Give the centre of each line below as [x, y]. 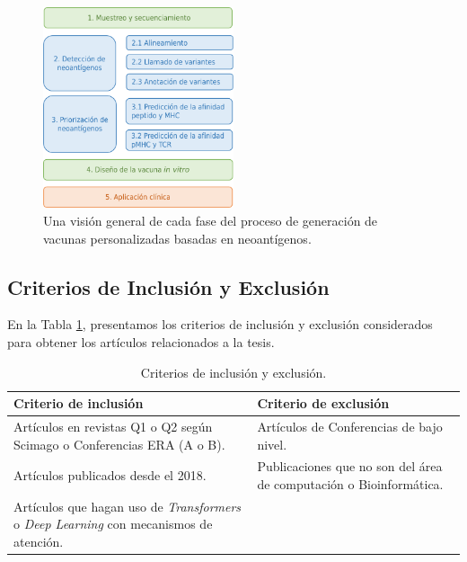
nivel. [272, 444]
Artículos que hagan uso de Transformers [128, 506]
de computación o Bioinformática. [350, 484]
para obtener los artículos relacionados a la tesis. [141, 341]
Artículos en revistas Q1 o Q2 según [113, 426]
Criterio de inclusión [79, 403]
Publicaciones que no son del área [350, 466]
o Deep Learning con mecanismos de [113, 524]
